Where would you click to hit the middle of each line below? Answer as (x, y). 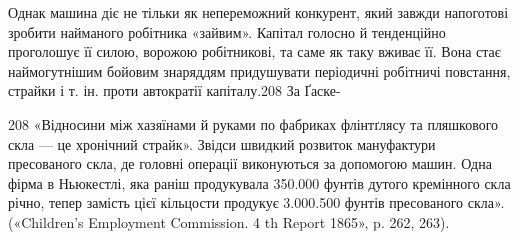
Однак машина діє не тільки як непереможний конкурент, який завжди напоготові (258, 12)
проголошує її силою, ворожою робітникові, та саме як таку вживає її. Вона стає (254, 51)
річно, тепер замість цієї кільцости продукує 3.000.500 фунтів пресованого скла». (256, 202)
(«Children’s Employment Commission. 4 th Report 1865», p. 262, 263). (229, 221)
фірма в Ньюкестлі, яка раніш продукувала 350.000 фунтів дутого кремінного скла (259, 182)
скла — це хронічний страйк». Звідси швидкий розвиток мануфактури (222, 143)
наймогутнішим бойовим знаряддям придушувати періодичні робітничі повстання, (259, 70)
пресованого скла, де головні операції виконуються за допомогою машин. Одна (250, 163)
